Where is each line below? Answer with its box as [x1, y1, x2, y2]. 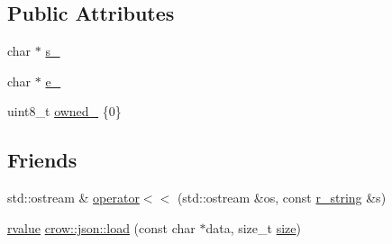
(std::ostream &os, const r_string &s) [177, 188, 387, 207]
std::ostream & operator [7, 188, 140, 207]
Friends [7, 146, 77, 174]
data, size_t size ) [205, 218, 301, 237]
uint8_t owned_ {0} [7, 102, 122, 121]
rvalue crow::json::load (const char [7, 218, 196, 237]
